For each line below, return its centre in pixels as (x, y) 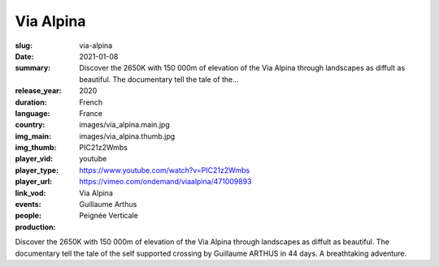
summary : (33, 68)
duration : (31, 102)
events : (28, 205)
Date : (24, 56)
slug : (24, 45)
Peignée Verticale (109, 216)
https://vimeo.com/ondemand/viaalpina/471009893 (165, 182)
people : (28, 216)
